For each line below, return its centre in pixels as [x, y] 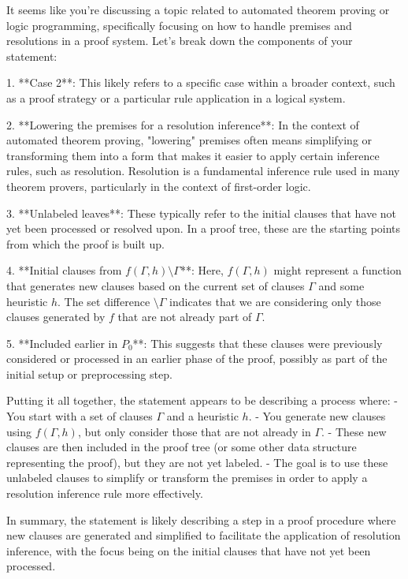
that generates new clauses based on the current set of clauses [156, 285]
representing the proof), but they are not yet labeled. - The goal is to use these [197, 462]
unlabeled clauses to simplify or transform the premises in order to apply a [187, 478]
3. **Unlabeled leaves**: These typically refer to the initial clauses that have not [202, 213]
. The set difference [104, 301]
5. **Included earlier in [62, 343]
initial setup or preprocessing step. [89, 374]
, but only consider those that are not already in [194, 431]
